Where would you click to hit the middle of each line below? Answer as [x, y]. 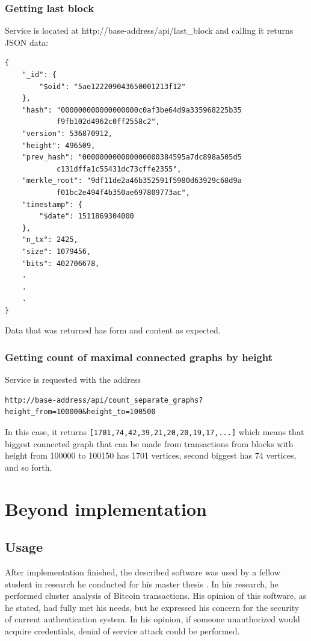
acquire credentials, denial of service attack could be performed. [122, 631]
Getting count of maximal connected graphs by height [139, 357]
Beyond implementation [106, 508]
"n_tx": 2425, [50, 240]
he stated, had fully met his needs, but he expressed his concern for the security [152, 607]
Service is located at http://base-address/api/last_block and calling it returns [149, 30]
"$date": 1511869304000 [87, 216]
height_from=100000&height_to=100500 [80, 412]
